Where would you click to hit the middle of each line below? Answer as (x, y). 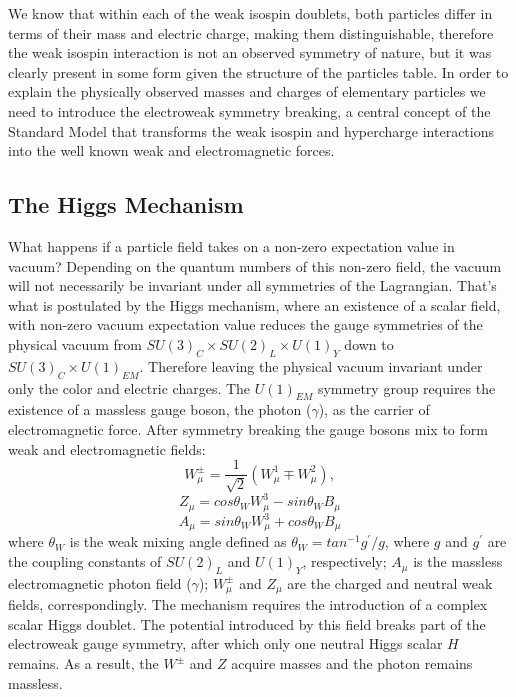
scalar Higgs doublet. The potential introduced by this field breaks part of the (247, 623)
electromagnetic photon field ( (100, 582)
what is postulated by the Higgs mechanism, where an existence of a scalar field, (254, 304)
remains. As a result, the (83, 663)
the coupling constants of (85, 561)
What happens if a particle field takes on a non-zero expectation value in (231, 245)
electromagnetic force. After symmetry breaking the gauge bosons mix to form (248, 428)
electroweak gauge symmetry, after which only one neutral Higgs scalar (225, 643)
